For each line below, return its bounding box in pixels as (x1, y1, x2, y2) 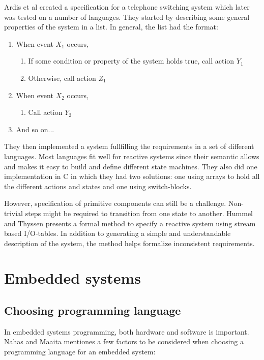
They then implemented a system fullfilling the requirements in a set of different (4, 141, 254, 152)
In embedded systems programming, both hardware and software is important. (4, 326, 249, 337)
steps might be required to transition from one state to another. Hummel (25, 207, 253, 218)
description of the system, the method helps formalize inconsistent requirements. (4, 237, 255, 248)
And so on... (16, 124, 54, 134)
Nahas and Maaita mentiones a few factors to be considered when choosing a (4, 336, 244, 347)
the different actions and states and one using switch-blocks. (4, 181, 192, 191)
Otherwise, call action (28, 72, 96, 83)
